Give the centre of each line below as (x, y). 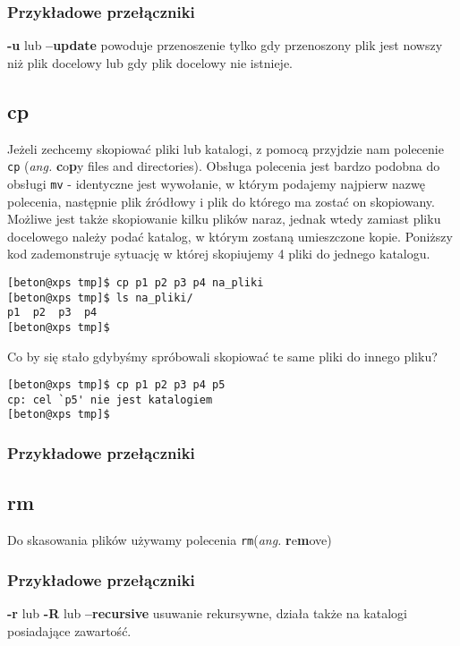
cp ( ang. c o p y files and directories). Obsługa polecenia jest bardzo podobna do (224, 166)
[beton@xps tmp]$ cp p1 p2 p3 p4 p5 (116, 385)
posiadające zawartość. (69, 630)
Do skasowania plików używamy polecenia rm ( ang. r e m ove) (170, 540)
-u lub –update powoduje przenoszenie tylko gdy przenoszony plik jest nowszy (225, 45)
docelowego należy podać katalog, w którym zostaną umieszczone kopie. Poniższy (230, 236)
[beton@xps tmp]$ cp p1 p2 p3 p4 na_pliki (136, 282)
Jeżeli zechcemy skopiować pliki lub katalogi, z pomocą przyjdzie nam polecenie (226, 148)
